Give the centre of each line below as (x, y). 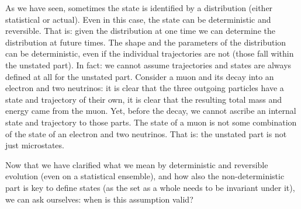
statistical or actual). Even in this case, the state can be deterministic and (138, 19)
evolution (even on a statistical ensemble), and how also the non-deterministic (145, 176)
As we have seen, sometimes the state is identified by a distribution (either (139, 8)
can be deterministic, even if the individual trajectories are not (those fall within (150, 53)
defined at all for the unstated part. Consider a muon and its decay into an (140, 76)
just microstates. (35, 145)
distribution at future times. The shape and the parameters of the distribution (146, 42)
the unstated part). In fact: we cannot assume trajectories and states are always (148, 65)
